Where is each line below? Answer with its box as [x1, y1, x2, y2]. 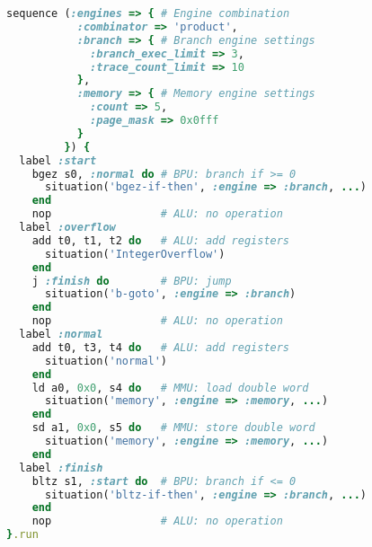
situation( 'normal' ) [44, 354, 167, 367]
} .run [6, 528, 39, 542]
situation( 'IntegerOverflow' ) [44, 247, 226, 260]
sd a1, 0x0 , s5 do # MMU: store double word [31, 421, 315, 435]
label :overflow [19, 221, 116, 234]
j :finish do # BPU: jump [31, 274, 232, 287]
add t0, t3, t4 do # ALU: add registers [31, 340, 290, 354]
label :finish [19, 461, 103, 474]
